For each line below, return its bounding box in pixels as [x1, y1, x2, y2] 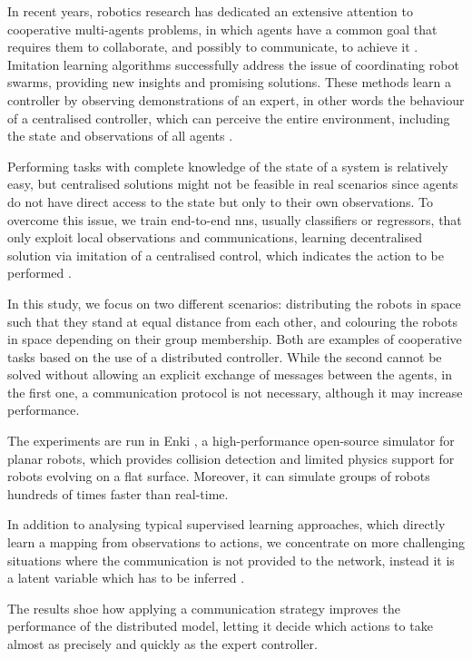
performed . [7, 263, 72, 282]
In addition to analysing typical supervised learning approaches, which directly [7, 515, 446, 534]
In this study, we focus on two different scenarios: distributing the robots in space [7, 293, 461, 312]
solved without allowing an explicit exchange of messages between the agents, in [7, 365, 452, 384]
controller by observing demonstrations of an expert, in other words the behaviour [7, 90, 465, 109]
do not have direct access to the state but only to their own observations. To [7, 192, 434, 211]
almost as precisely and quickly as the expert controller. [7, 634, 318, 653]
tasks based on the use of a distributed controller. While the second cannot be [7, 347, 442, 366]
